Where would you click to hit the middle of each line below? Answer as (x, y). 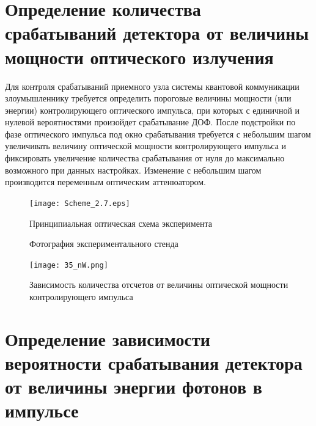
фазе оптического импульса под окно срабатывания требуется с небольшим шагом (158, 134)
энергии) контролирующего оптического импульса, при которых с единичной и (152, 110)
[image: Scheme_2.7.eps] (80, 203)
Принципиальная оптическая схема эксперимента (121, 223)
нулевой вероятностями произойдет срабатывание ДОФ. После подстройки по (150, 122)
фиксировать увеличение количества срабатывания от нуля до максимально (145, 158)
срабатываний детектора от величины (157, 33)
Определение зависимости (108, 338)
